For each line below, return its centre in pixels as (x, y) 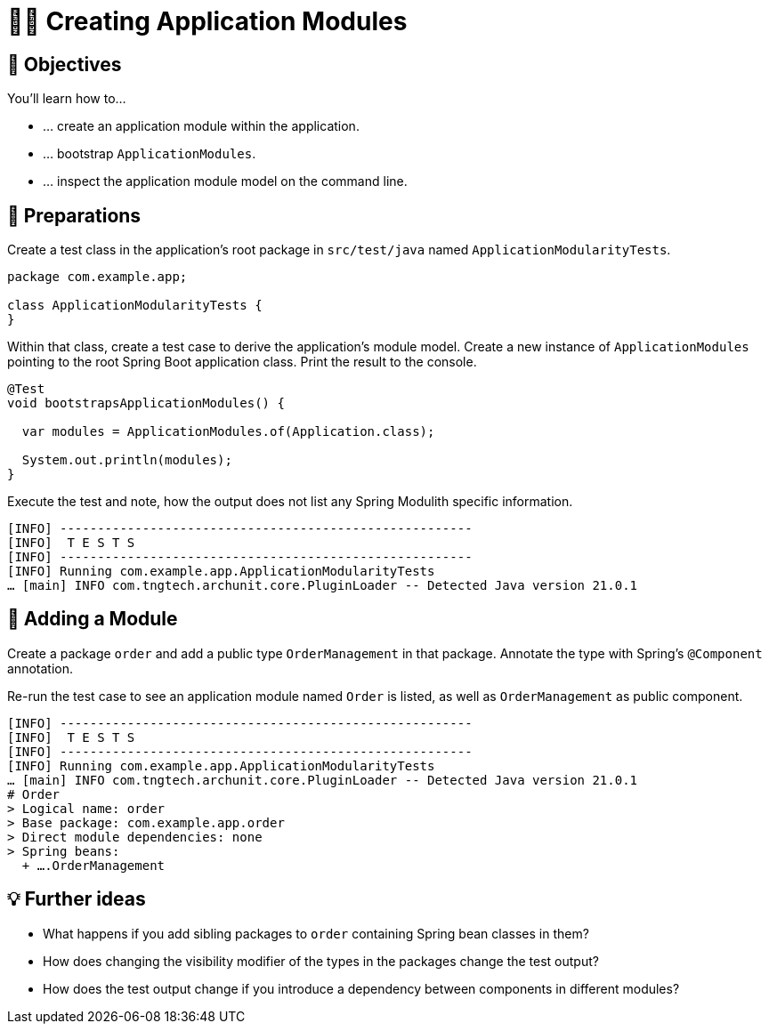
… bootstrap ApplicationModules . (150, 154)
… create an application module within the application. (201, 126)
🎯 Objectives (65, 64)
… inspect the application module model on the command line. (225, 181)
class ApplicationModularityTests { (135, 306)
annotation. (40, 668)
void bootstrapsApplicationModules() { (146, 403)
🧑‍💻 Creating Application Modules (207, 21)
